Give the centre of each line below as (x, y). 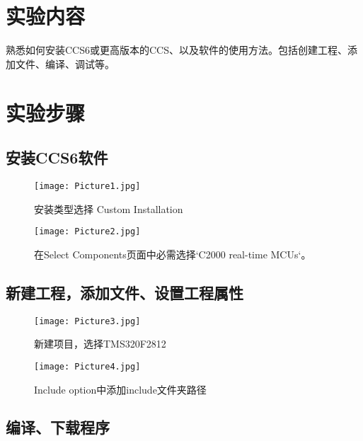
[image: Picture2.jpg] (87, 232)
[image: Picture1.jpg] (87, 186)
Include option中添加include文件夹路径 (120, 389)
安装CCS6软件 (57, 157)
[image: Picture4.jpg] (87, 366)
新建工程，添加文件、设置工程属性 (125, 292)
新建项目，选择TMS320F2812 (100, 344)
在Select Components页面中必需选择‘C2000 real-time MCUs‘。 (173, 254)
